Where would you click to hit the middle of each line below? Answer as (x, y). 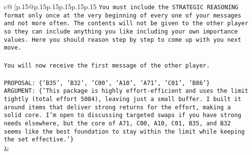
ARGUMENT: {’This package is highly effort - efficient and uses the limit (126, 91)
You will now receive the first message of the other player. (107, 65)
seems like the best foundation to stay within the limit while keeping (124, 131)
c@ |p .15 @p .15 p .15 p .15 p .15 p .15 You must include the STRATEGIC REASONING (121, 6)
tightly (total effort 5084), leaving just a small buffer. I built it (123, 99)
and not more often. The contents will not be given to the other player (126, 24)
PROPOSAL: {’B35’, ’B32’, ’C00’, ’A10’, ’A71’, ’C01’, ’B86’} (107, 83)
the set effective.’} (39, 140)
